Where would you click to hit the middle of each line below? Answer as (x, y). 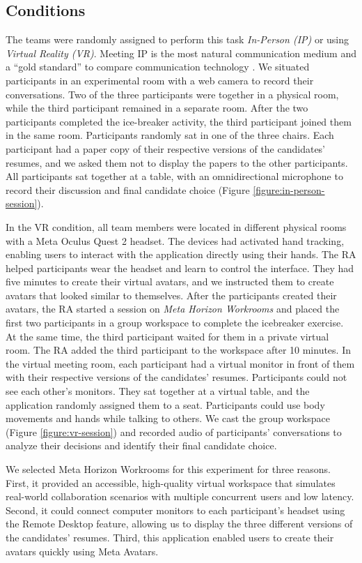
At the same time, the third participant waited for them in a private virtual (167, 336)
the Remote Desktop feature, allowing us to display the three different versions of (179, 524)
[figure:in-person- (289, 189)
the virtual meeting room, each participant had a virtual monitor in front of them (180, 363)
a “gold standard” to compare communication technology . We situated (158, 67)
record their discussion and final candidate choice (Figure (128, 189)
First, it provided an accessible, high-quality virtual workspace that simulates (171, 482)
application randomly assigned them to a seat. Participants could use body (165, 404)
